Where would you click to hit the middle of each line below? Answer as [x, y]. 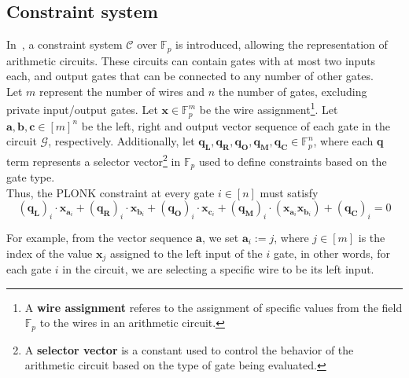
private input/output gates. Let [82, 110]
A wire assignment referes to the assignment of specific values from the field [214, 307]
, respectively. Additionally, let [122, 141]
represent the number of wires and [122, 91]
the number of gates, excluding [293, 91]
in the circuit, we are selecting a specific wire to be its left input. [218, 269]
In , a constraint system [64, 44]
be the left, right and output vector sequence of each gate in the [236, 125]
